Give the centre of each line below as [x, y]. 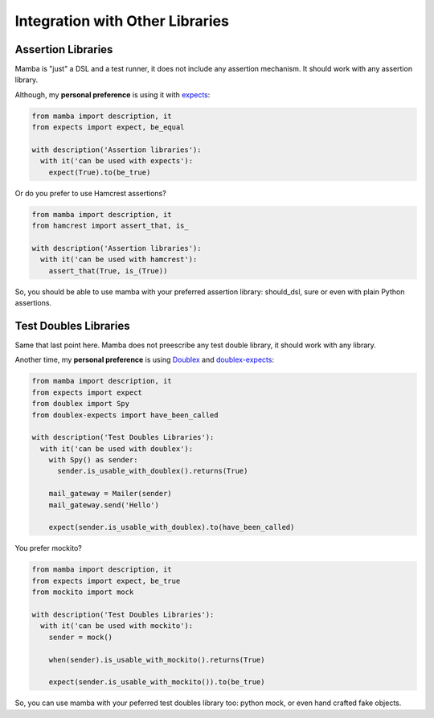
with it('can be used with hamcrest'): [119, 260]
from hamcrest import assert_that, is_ [110, 226]
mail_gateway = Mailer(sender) [110, 494]
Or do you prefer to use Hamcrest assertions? [90, 193]
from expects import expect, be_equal [108, 127]
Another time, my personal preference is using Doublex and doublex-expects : [145, 360]
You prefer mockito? [48, 548]
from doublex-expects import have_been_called [125, 415]
